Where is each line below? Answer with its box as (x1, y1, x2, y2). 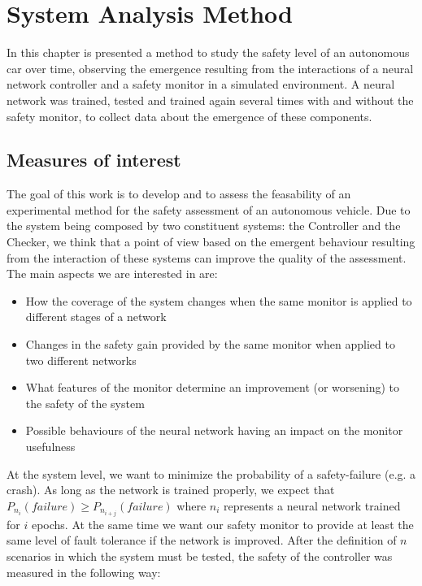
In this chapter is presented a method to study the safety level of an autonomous (7, 44, 410, 61)
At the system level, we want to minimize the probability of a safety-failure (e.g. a (7, 465, 416, 482)
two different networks (25, 351, 137, 368)
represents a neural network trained (224, 497, 401, 514)
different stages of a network (25, 308, 167, 325)
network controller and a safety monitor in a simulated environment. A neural (7, 76, 395, 93)
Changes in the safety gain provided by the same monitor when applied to (25, 336, 395, 353)
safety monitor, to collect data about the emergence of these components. (7, 107, 372, 124)
